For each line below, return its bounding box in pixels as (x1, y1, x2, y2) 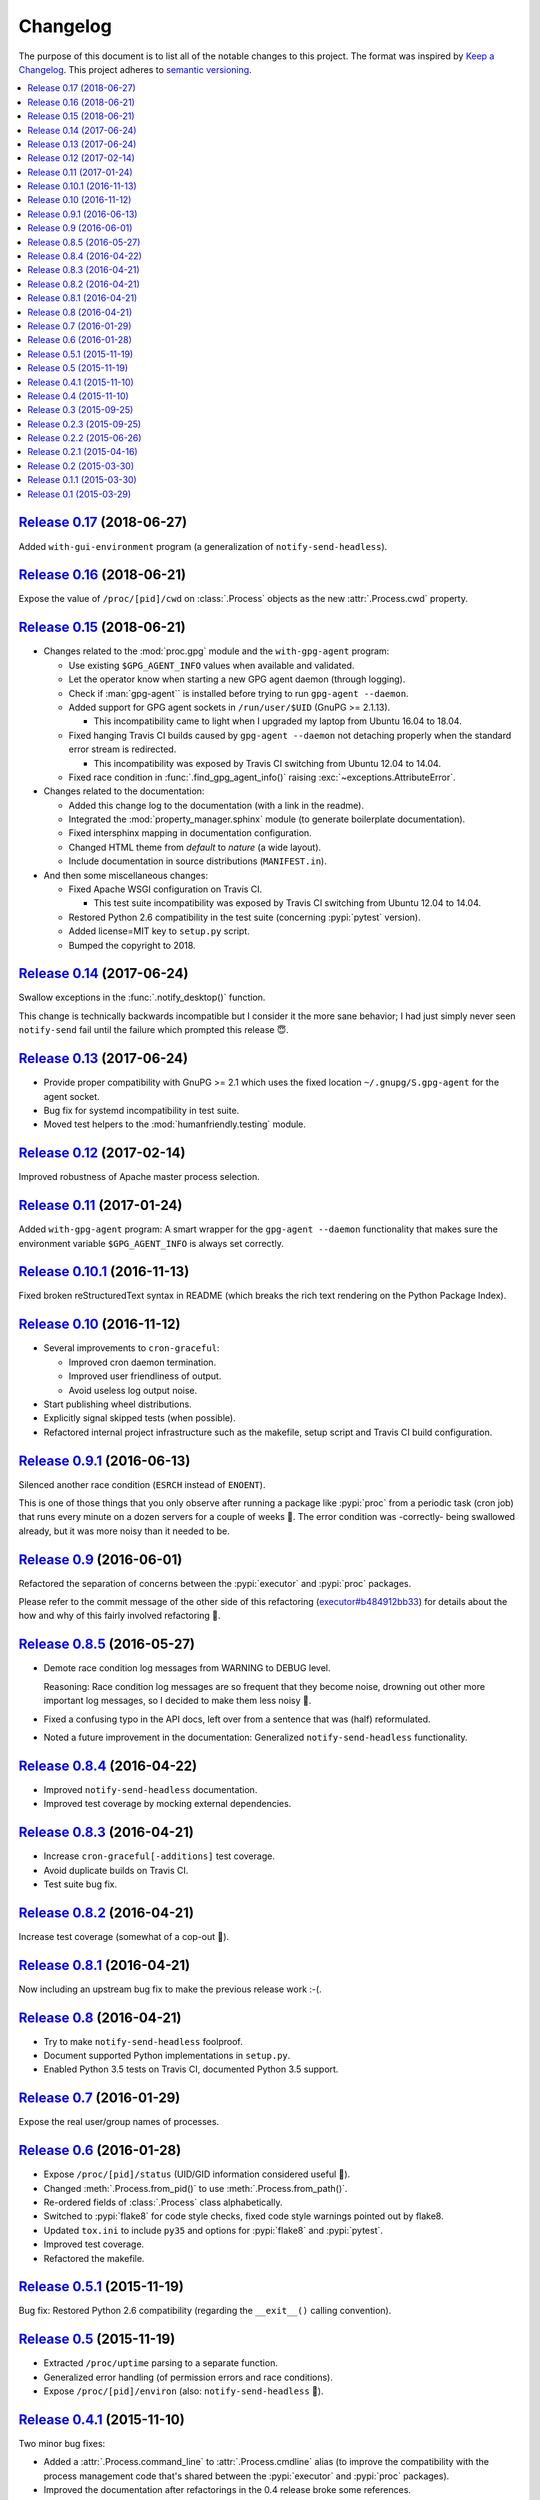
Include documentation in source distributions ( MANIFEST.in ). (68, 855, 327, 867)
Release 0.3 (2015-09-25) (27, 404, 134, 416)
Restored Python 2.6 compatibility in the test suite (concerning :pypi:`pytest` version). (68, 911, 421, 923)
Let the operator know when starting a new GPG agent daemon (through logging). (68, 673, 406, 685)
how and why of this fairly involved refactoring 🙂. (18, 1610, 221, 1622)
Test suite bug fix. (43, 1878, 118, 1890)
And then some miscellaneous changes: (43, 869, 209, 881)
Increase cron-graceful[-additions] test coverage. (43, 1850, 275, 1862)
